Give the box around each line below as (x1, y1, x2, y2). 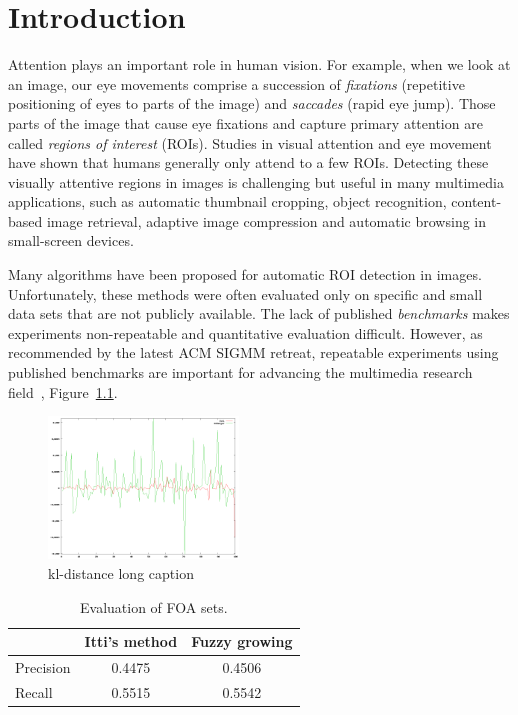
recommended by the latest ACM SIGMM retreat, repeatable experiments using (8, 342, 499, 363)
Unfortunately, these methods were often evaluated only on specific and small (8, 283, 483, 304)
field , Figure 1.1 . (8, 381, 118, 402)
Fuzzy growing (191, 631, 293, 652)
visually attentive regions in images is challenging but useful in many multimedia (8, 171, 504, 192)
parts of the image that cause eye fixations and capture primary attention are (8, 112, 483, 133)
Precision (15, 656, 71, 677)
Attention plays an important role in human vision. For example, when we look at (8, 54, 511, 75)
